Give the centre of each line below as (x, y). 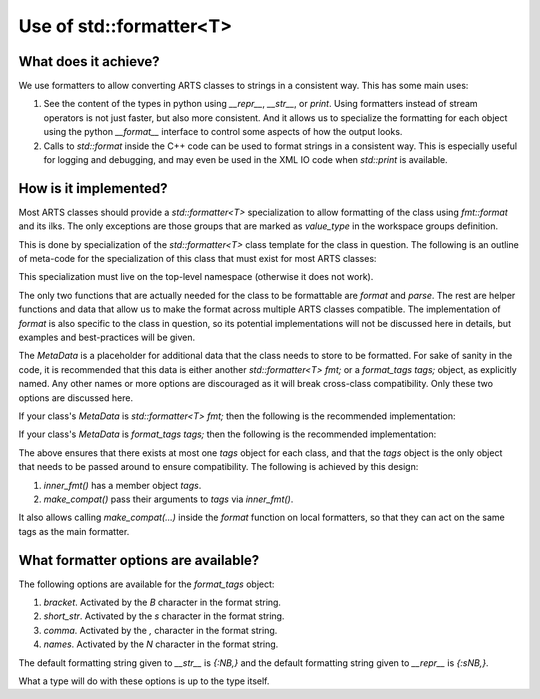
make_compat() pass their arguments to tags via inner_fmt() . (168, 499)
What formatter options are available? (139, 560)
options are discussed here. (76, 397)
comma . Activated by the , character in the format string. (160, 630)
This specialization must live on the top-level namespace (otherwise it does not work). (196, 277)
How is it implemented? (93, 188)
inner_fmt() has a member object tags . (122, 485)
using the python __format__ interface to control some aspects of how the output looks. (223, 132)
